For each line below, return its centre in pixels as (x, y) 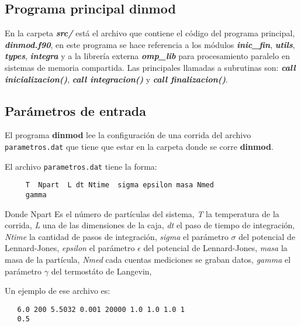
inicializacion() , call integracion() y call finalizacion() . (117, 79)
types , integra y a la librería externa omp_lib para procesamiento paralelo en (147, 56)
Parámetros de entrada (76, 110)
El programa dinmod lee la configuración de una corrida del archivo (128, 135)
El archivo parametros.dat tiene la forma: (81, 166)
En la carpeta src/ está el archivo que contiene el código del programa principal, (150, 33)
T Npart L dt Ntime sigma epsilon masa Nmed (120, 185)
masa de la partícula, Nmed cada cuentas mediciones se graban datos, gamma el (148, 259)
